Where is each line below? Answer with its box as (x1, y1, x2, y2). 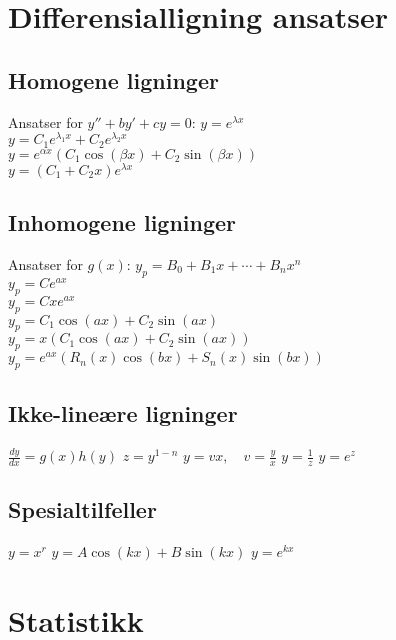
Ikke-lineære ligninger (8, 398, 238, 429)
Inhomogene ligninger (8, 207, 237, 238)
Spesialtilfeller (8, 494, 157, 525)
